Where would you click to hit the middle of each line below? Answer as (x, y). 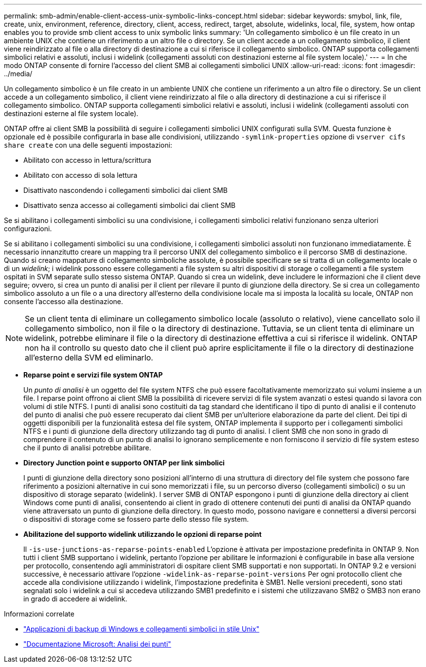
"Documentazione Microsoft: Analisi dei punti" (97, 644)
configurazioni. (28, 229)
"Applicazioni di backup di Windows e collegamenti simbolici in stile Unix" (142, 629)
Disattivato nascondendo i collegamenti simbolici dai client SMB (125, 190)
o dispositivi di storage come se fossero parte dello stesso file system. (136, 519)
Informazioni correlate (39, 614)
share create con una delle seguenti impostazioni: (88, 145)
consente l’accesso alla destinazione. (64, 301)
